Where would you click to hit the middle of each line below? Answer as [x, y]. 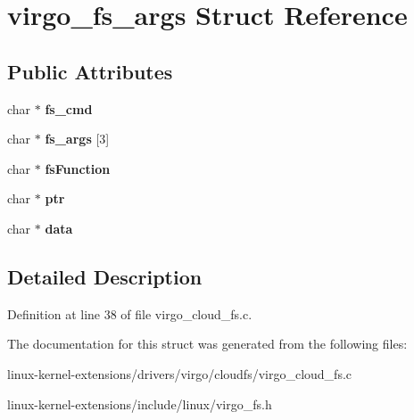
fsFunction [78, 168]
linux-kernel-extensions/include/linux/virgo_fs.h [140, 404]
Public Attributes [90, 71]
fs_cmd [69, 108]
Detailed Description [105, 276]
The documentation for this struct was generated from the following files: [207, 344]
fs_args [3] [77, 139]
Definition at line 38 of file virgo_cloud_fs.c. [130, 313]
